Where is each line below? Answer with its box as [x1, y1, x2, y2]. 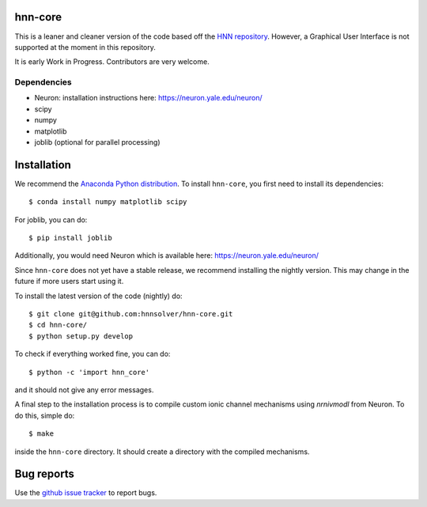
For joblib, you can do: [14, 214, 88, 225]
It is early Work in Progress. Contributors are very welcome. [14, 57, 210, 66]
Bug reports [14, 467, 75, 481]
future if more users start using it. [14, 277, 124, 286]
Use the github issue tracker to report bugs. [14, 488, 157, 498]
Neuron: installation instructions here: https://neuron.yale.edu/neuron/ [34, 93, 263, 103]
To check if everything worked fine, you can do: [14, 349, 171, 359]
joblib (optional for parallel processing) [34, 138, 161, 146]
